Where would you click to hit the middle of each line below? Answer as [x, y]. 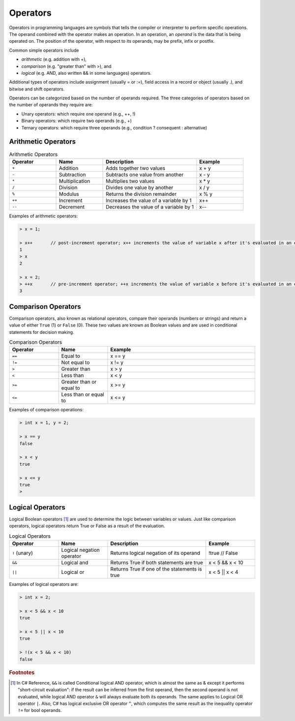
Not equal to [75, 362]
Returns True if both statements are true [157, 562]
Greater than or [79, 382]
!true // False [223, 553]
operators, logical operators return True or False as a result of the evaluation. [87, 526]
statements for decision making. [42, 332]
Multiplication [74, 181]
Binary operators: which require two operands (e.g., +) [77, 121]
